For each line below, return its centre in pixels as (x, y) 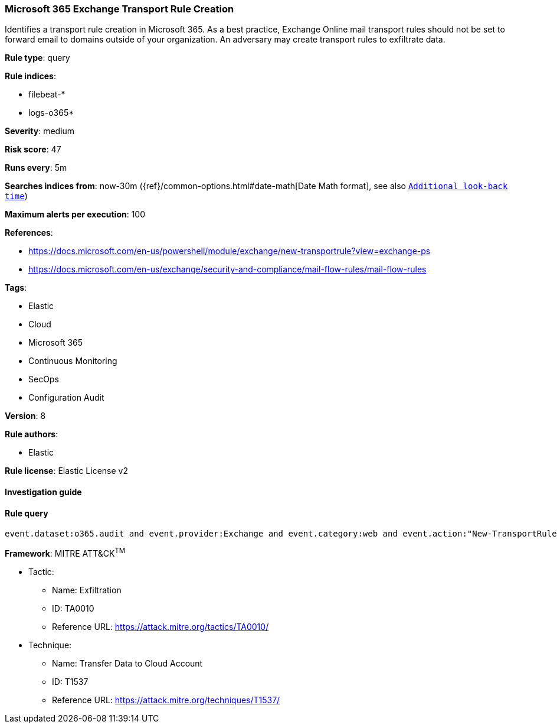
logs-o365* (51, 113)
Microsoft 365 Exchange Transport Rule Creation (119, 9)
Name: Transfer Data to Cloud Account (127, 663)
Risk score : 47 (33, 149)
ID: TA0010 (73, 608)
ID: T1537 (70, 681)
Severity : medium (40, 131)
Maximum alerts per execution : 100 (75, 214)
